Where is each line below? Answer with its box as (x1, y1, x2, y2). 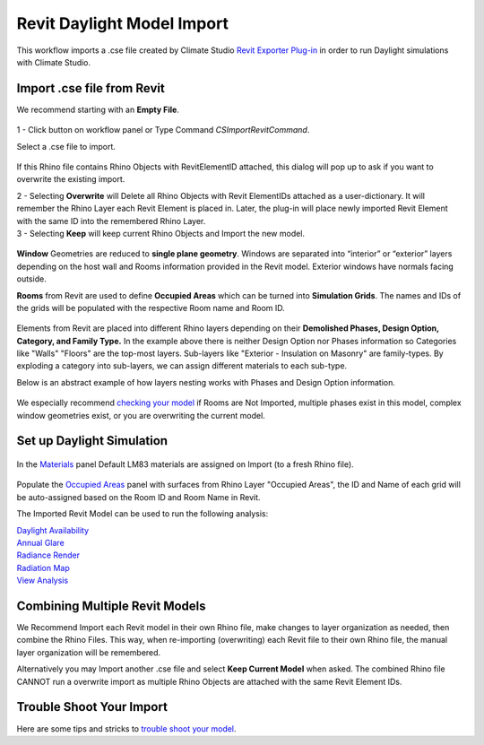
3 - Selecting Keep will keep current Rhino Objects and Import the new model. (16, 228, 305, 238)
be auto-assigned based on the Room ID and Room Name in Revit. (16, 491, 261, 502)
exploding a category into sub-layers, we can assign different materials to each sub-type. (16, 360, 348, 371)
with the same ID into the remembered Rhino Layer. (16, 215, 206, 226)
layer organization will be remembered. (16, 646, 161, 658)
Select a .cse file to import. (16, 141, 117, 152)
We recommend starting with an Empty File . (16, 104, 179, 115)
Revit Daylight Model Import (16, 13, 229, 33)
